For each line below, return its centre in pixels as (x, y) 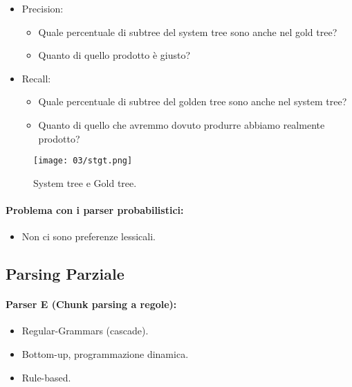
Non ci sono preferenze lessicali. (89, 236)
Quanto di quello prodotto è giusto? (114, 55)
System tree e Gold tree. (85, 182)
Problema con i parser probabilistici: (95, 210)
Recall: (36, 78)
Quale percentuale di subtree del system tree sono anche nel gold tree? (188, 31)
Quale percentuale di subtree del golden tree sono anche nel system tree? (193, 101)
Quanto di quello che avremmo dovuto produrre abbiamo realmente (182, 124)
